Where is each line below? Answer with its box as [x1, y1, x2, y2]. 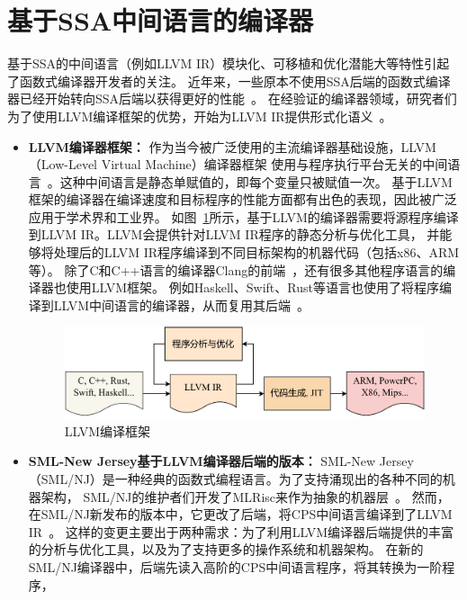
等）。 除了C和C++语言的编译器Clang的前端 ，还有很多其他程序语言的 [28, 260, 444, 279]
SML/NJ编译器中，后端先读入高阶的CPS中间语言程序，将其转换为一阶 [28, 557, 443, 576]
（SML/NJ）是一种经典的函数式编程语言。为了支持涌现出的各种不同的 [28, 470, 443, 488]
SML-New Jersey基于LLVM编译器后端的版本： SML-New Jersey [28, 452, 414, 470]
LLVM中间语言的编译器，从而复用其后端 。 [53, 295, 310, 314]
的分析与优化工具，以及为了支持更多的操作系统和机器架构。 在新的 [28, 540, 424, 559]
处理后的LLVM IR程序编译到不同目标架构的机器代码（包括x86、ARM [53, 243, 460, 262]
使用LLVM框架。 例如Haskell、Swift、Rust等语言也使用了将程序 [66, 278, 439, 297]
